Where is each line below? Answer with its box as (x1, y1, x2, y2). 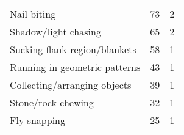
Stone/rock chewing (10, 95, 94, 109)
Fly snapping (10, 113, 66, 127)
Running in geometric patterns (10, 60, 141, 74)
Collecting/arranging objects (10, 78, 132, 92)
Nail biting (10, 7, 56, 21)
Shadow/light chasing (10, 24, 101, 38)
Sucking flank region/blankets (10, 42, 136, 56)
